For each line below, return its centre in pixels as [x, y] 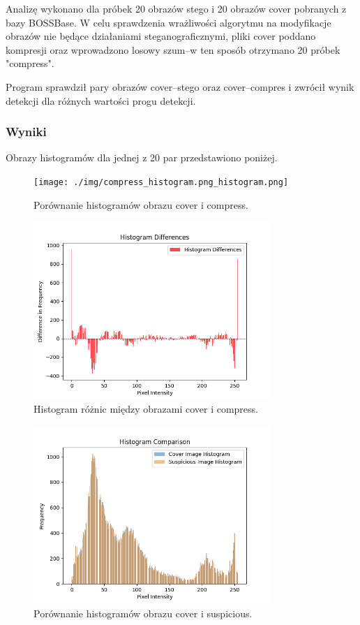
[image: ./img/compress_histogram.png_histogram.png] [161, 182]
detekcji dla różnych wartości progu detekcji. [101, 100]
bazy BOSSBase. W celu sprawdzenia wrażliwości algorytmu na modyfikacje [168, 22]
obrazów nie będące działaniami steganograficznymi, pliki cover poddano [161, 36]
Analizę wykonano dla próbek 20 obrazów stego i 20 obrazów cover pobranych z [176, 8]
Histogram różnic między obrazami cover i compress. [146, 409]
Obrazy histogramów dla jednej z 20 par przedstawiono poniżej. [142, 157]
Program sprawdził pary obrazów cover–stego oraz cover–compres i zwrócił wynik [180, 86]
